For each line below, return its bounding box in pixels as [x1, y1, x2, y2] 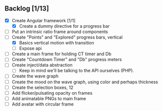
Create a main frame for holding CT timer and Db [11, 51, 112, 57]
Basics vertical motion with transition [19, 40, 94, 46]
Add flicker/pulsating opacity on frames [11, 90, 92, 96]
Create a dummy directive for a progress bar [19, 23, 110, 29]
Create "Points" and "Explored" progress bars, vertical [11, 35, 123, 40]
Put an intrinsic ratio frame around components [11, 29, 108, 35]
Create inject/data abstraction [11, 62, 73, 68]
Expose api [19, 45, 42, 51]
